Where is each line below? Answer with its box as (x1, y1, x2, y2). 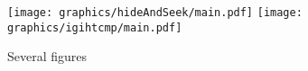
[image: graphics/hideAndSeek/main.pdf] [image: (7, 6, 303, 19)
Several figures (7, 47, 88, 66)
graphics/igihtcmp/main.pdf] (7, 21, 182, 34)
